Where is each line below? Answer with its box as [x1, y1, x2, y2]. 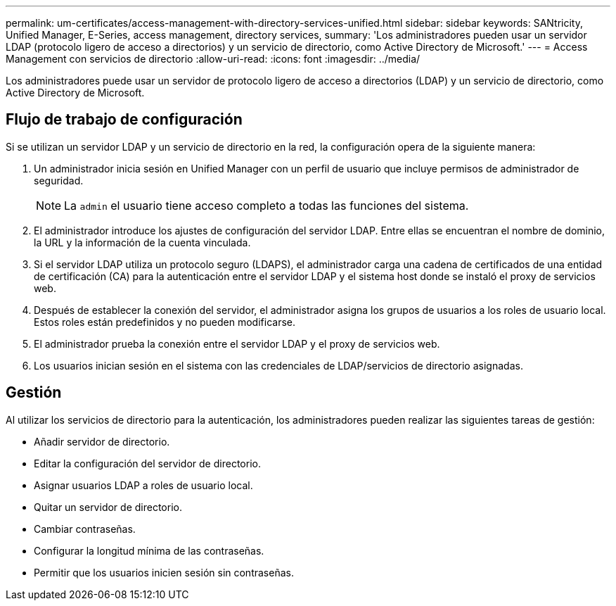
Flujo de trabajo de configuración [6, 111, 243, 129]
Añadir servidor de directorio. [34, 435, 170, 448]
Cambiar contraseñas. [34, 522, 136, 535]
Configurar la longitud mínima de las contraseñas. [34, 544, 264, 557]
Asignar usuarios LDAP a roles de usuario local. [34, 479, 253, 491]
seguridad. [34, 174, 84, 187]
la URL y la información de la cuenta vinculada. [34, 236, 251, 248]
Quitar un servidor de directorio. [34, 500, 182, 513]
